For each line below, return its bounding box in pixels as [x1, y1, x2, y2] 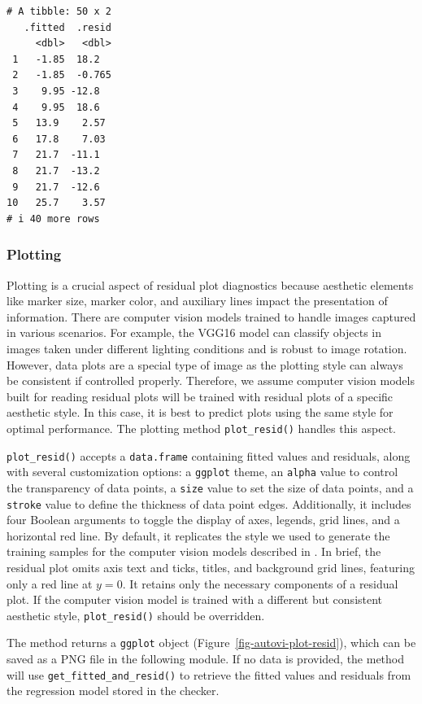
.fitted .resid [24, 21, 111, 33]
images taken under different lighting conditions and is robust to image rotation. [7, 339, 407, 356]
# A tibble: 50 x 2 [7, 6, 111, 17]
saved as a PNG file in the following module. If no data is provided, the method [7, 650, 405, 667]
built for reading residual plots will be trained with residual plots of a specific [7, 387, 394, 404]
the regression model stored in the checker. [7, 682, 220, 699]
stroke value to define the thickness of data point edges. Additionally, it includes [7, 495, 411, 512]
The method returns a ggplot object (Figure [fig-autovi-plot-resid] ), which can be [7, 634, 416, 651]
